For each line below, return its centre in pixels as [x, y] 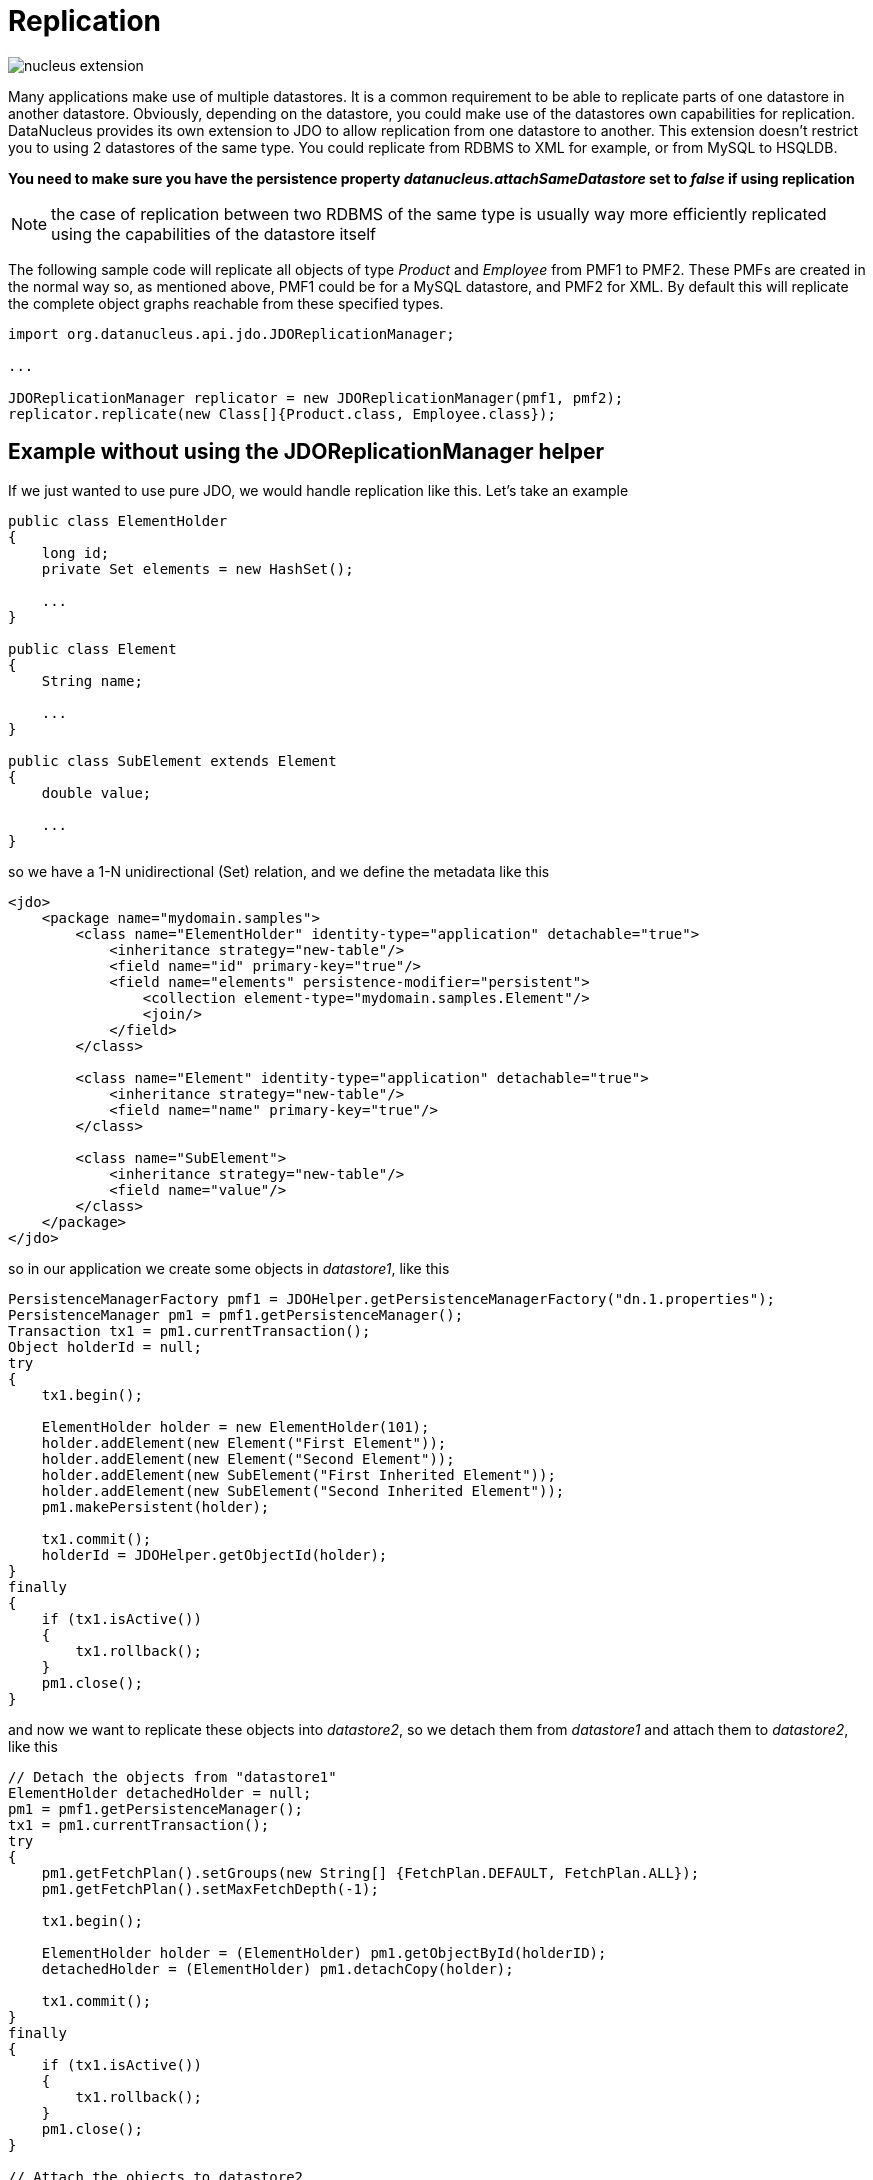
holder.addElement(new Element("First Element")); [244, 1442]
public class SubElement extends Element [172, 760]
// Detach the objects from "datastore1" [172, 1776]
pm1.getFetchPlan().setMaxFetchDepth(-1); [210, 1888]
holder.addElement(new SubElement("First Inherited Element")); [298, 1474]
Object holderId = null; [105, 1346]
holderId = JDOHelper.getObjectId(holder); [214, 1554]
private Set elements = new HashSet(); [197, 568]
